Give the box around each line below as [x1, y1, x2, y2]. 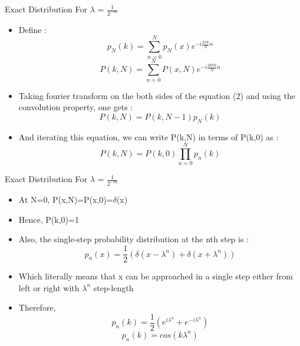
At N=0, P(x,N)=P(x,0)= [18, 193, 113, 206]
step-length [93, 281, 134, 294]
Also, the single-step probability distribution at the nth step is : [18, 233, 249, 245]
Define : [18, 23, 47, 35]
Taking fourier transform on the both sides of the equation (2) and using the [18, 89, 295, 101]
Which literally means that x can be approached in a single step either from [18, 270, 293, 282]
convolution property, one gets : [18, 101, 133, 113]
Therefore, [18, 301, 56, 314]
